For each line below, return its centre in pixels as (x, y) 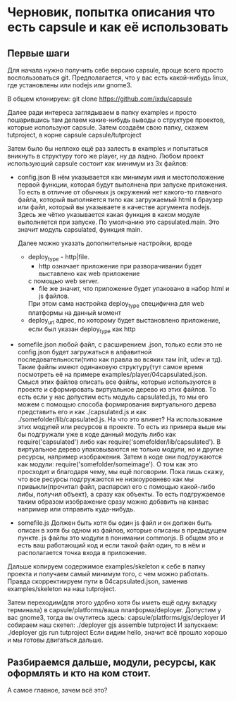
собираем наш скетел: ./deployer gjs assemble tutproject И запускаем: (113, 625)
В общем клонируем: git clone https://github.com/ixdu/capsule (100, 99)
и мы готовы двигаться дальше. (55, 640)
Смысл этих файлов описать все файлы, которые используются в (117, 382)
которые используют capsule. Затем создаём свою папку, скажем (108, 127)
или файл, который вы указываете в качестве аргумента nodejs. (114, 207)
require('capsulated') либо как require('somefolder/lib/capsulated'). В (119, 442)
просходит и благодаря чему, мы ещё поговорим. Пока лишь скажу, (121, 472)
